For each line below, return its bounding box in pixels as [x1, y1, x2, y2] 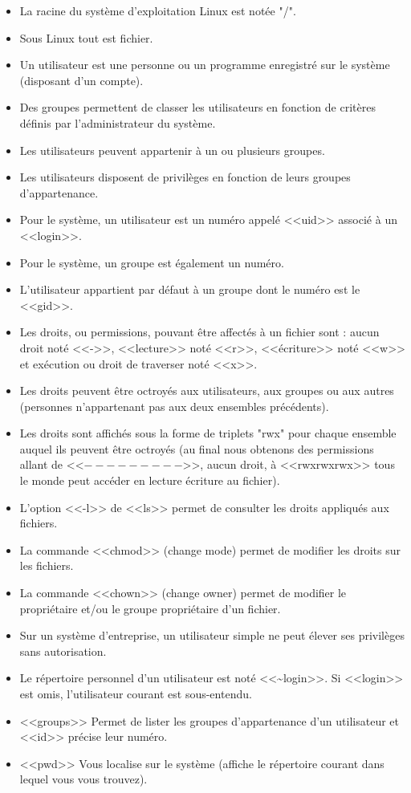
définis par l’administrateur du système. [19, 114, 216, 131]
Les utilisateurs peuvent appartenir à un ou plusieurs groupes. [19, 141, 325, 158]
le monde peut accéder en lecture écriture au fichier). [19, 472, 280, 489]
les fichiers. [19, 557, 74, 574]
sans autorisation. [19, 642, 107, 659]
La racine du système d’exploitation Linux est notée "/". [19, 2, 296, 18]
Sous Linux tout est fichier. [19, 29, 153, 46]
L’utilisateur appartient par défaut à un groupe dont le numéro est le [19, 281, 360, 298]
